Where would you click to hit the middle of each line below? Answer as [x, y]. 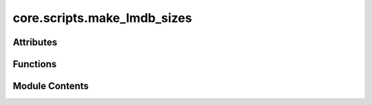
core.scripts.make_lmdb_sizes [102, 18]
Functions [35, 64]
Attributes [35, 42]
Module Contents [51, 86]
